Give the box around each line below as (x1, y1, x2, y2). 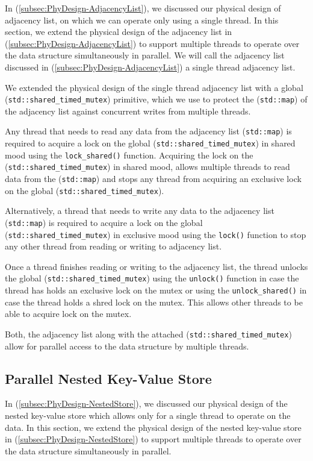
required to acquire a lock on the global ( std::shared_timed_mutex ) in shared (5, 137, 296, 149)
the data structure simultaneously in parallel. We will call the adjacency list (5, 49, 285, 61)
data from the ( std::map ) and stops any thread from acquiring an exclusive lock (5, 172, 302, 185)
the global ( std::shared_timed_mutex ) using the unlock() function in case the (5, 272, 299, 284)
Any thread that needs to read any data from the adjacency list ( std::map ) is (5, 125, 292, 137)
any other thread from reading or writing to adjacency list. (5, 240, 222, 252)
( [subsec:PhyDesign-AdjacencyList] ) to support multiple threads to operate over (5, 37, 300, 49)
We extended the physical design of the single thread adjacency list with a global (5, 81, 303, 93)
